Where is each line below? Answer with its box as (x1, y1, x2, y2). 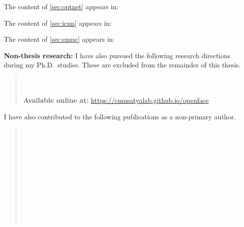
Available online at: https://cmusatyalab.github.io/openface (23, 95, 209, 105)
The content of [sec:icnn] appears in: (4, 17, 112, 28)
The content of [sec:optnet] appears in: (4, 1, 118, 11)
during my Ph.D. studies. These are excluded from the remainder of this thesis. (4, 60, 241, 70)
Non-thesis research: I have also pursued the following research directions (4, 50, 230, 60)
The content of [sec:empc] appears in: (4, 34, 115, 44)
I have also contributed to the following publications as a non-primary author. (4, 111, 236, 121)
